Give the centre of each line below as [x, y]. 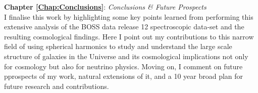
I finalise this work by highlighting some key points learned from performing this [129, 16]
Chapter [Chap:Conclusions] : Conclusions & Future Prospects [105, 7]
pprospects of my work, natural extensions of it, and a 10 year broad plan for [124, 76]
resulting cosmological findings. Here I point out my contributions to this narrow [129, 36]
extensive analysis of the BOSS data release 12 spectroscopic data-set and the [124, 27]
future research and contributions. [57, 86]
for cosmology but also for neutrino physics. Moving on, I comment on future [123, 66]
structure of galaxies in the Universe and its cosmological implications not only [126, 56]
